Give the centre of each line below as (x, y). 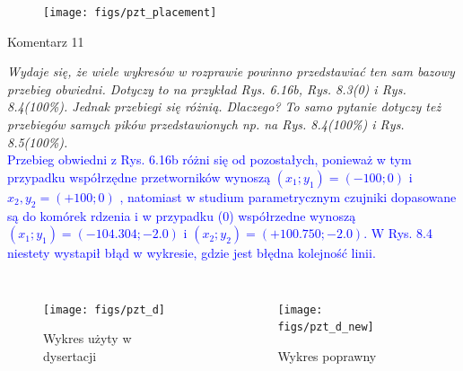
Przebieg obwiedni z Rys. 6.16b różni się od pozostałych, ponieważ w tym (210, 159)
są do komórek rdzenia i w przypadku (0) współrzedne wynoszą (182, 215)
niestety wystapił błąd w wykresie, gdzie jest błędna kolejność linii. (192, 253)
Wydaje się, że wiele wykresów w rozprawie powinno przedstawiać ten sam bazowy (231, 71)
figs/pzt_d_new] (326, 327)
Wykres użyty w (87, 338)
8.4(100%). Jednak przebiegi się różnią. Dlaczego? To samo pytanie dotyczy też (224, 106)
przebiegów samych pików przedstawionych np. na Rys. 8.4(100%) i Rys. (206, 124)
